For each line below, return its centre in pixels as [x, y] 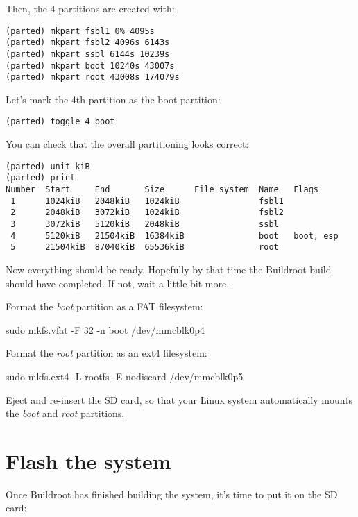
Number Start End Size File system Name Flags [162, 190]
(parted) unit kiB [48, 166]
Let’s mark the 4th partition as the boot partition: [113, 99]
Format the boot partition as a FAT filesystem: [104, 306]
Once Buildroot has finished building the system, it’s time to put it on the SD [172, 494]
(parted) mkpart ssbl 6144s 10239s [88, 54]
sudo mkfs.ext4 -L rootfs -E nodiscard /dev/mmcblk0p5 [125, 376]
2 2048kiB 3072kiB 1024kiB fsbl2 [147, 213]
